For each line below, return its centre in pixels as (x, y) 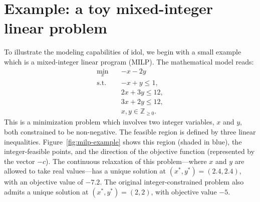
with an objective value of (44, 182)
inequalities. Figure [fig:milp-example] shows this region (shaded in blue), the (123, 141)
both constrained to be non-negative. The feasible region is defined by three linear (130, 131)
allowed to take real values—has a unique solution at (85, 171)
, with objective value (184, 191)
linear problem (56, 28)
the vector (20, 161)
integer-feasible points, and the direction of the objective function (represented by (129, 151)
